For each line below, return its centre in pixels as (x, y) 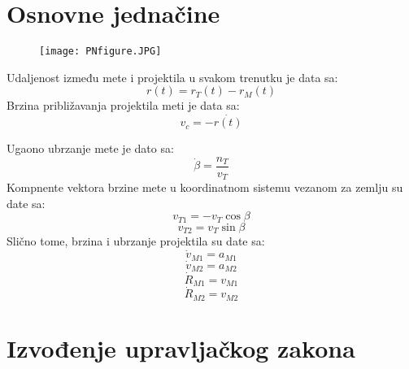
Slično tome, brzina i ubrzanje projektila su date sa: (136, 241)
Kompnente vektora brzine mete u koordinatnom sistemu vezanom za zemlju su (205, 187)
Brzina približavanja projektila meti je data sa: (123, 105)
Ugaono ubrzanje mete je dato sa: (90, 148)
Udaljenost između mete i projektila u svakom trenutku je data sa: (172, 77)
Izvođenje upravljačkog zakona (181, 347)
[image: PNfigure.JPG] (100, 52)
